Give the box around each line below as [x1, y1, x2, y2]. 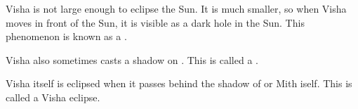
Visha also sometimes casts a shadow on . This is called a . [6, 52, 258, 67]
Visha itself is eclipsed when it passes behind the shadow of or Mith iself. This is [6, 76, 352, 91]
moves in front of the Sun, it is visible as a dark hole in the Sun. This [6, 15, 305, 30]
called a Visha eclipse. [6, 89, 100, 104]
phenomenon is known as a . [6, 29, 127, 44]
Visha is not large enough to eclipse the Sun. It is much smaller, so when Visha [6, 1, 347, 15]
